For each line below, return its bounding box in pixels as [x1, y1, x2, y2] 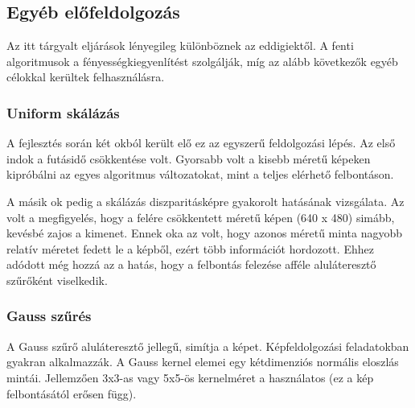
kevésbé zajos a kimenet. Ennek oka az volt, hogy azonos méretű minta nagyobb [6, 225, 402, 241]
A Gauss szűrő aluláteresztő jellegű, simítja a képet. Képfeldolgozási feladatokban [6, 337, 409, 354]
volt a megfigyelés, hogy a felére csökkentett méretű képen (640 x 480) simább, [6, 208, 395, 225]
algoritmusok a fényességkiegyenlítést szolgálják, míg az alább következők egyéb [6, 52, 398, 69]
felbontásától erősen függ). [6, 385, 137, 402]
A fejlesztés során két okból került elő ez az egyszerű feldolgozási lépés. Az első [6, 134, 396, 151]
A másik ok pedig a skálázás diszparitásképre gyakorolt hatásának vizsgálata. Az [6, 192, 405, 209]
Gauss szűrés [6, 306, 92, 326]
